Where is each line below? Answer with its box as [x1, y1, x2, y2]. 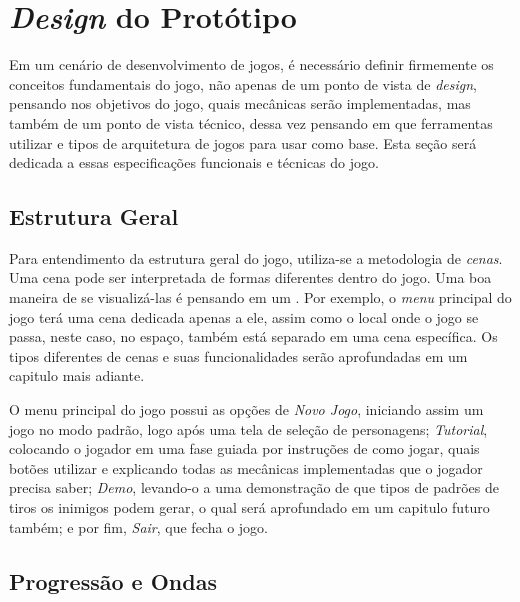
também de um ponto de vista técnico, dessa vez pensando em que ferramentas [9, 112, 493, 133]
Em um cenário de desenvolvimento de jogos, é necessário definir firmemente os [9, 54, 494, 75]
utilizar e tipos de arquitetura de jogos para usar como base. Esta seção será [9, 132, 477, 153]
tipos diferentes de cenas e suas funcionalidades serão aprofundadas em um [9, 345, 468, 366]
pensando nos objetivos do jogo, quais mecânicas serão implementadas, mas [9, 93, 471, 114]
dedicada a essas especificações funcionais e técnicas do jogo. [9, 152, 379, 173]
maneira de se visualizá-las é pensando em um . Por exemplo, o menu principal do [9, 287, 512, 308]
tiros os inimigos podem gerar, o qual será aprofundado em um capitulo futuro [9, 497, 490, 518]
